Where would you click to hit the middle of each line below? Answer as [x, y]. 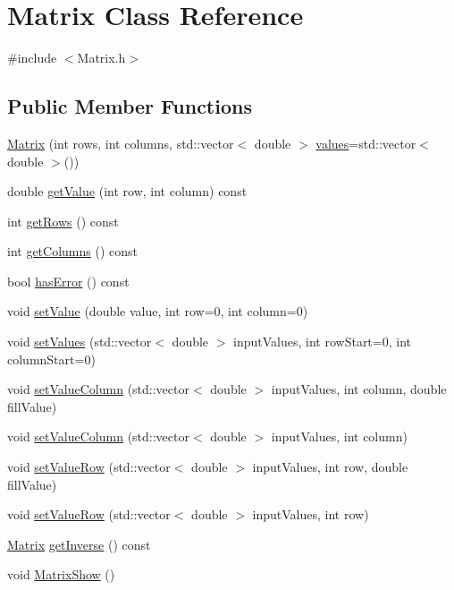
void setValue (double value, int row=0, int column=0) [158, 311]
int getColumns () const [73, 251]
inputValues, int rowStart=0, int [322, 342]
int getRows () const [63, 221]
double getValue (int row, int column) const [127, 191]
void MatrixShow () [61, 574]
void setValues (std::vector [80, 342]
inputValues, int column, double [359, 389]
